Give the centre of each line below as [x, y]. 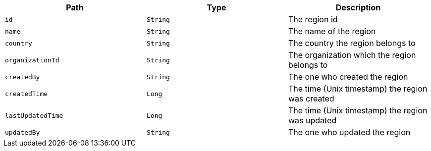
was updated [312, 120]
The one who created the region [348, 77]
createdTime [27, 94]
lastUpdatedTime [34, 115]
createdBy [23, 77]
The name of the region [332, 31]
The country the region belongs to [352, 43]
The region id [313, 19]
